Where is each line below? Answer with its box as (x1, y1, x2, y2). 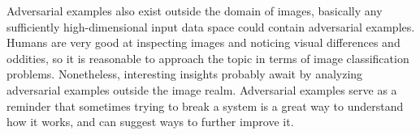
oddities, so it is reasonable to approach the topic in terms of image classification (6, 49, 409, 66)
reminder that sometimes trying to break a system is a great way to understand (6, 97, 404, 114)
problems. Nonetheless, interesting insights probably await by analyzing (6, 65, 363, 82)
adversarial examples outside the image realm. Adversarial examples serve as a (6, 81, 397, 98)
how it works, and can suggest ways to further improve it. (6, 113, 294, 130)
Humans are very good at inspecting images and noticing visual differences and (6, 34, 401, 51)
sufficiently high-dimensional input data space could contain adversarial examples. (6, 18, 415, 35)
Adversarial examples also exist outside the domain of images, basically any (6, 2, 383, 19)
